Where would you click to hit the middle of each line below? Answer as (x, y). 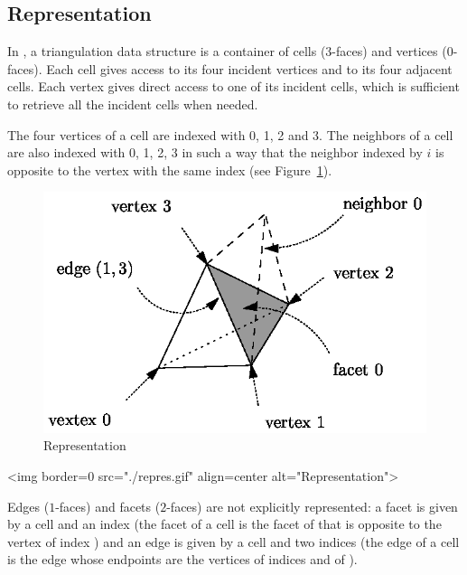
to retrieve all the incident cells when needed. (133, 104)
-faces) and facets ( (108, 506)
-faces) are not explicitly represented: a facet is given (312, 506)
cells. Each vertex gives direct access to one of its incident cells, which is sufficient (233, 86)
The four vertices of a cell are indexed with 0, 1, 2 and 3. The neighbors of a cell (230, 134)
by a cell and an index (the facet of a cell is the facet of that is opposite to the (224, 524)
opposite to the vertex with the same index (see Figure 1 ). (170, 170)
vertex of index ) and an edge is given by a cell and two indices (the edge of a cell (233, 541)
